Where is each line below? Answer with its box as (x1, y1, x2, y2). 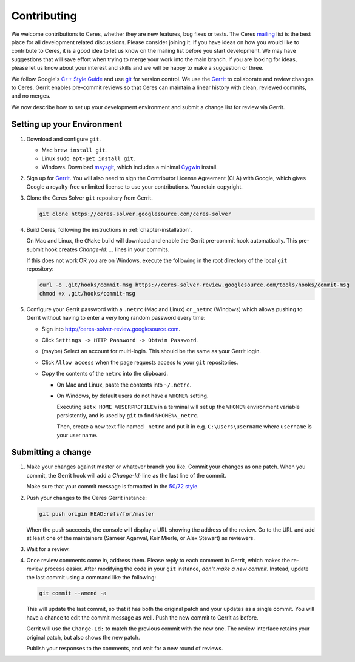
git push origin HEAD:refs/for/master (39, 510, 155, 517)
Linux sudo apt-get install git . (41, 155, 135, 162)
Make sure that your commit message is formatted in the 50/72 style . (26, 483, 200, 490)
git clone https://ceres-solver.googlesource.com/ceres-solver (39, 210, 232, 217)
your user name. (56, 431, 98, 439)
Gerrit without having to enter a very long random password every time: (26, 314, 206, 322)
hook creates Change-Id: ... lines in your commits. (44, 246, 170, 253)
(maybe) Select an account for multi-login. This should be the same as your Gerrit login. (41, 348, 261, 355)
